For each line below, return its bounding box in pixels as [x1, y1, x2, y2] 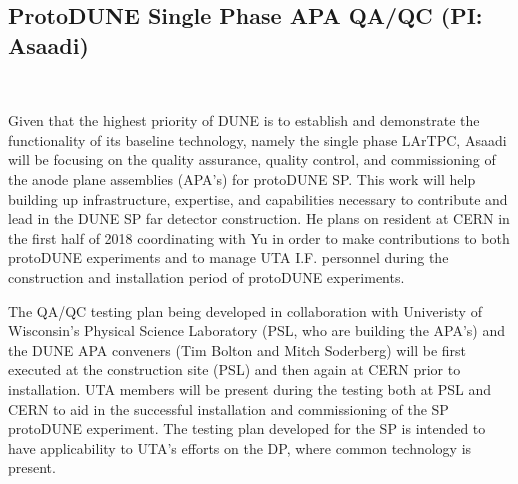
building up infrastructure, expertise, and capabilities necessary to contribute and [8, 188, 508, 209]
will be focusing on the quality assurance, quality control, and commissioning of [8, 149, 496, 170]
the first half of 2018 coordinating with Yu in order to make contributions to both [8, 227, 510, 248]
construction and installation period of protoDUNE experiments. [8, 266, 405, 287]
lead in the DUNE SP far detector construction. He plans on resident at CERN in [8, 208, 510, 229]
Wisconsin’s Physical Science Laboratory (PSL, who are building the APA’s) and [8, 320, 505, 341]
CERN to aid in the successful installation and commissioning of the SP [8, 398, 449, 419]
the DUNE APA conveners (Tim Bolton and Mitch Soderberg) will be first [8, 339, 467, 360]
